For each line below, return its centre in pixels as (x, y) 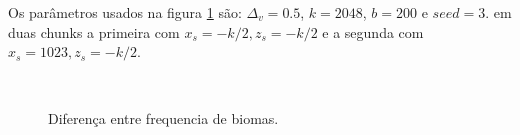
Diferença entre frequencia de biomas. (163, 118)
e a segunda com (373, 31)
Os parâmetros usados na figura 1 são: (125, 12)
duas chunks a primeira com (94, 31)
